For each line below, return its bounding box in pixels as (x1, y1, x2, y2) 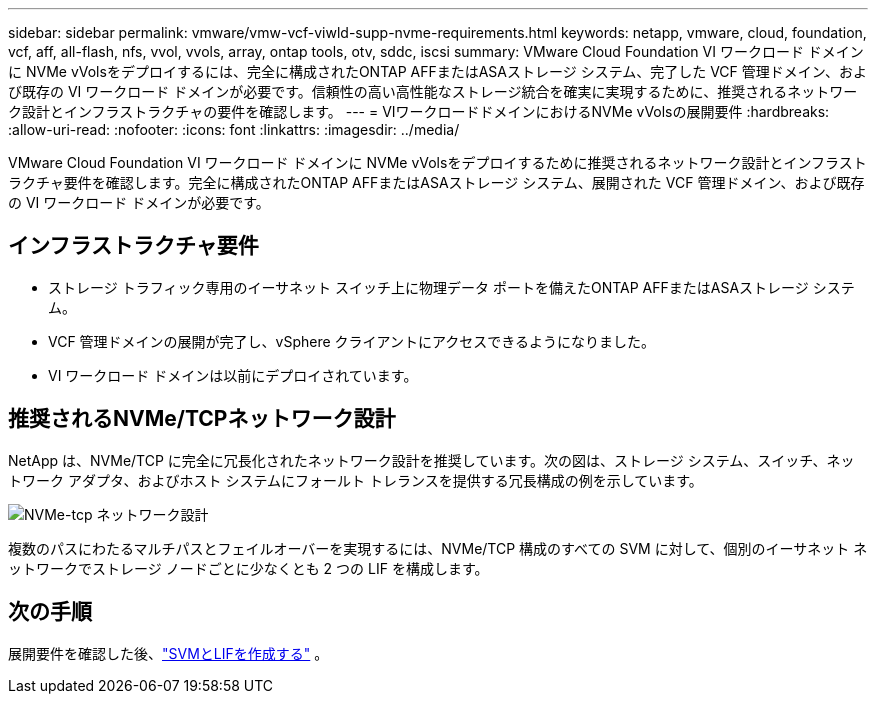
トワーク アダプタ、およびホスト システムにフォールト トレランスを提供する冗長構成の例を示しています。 (8, 471, 703, 489)
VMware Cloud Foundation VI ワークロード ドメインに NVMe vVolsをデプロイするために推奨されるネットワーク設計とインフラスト (8, 154, 867, 171)
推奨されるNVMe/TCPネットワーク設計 (8, 406, 396, 432)
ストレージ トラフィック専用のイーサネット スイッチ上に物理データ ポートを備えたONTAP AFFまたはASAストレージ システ (48, 278, 855, 296)
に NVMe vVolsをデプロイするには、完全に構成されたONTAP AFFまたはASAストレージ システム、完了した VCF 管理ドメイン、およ (8, 63, 867, 80)
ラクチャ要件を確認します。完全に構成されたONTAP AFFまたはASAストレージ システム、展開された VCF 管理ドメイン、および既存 (8, 174, 865, 191)
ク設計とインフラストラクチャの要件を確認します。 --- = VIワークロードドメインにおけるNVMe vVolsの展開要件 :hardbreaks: (8, 103, 830, 120)
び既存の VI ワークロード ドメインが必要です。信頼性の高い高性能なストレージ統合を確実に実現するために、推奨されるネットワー (8, 83, 858, 100)
